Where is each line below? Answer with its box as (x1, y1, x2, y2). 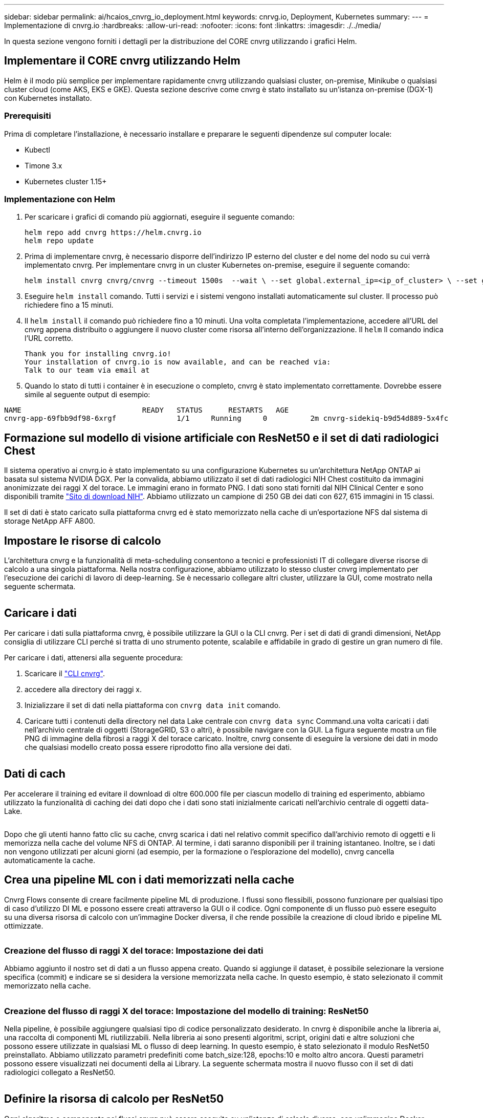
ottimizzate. (4, 921, 43, 930)
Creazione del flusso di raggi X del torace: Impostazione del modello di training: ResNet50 (4, 1005, 369, 1016)
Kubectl (25, 145, 50, 154)
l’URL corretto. (25, 334, 73, 343)
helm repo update (25, 236, 94, 245)
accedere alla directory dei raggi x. (25, 684, 142, 694)
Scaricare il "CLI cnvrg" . (25, 669, 105, 678)
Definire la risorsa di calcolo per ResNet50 (4, 1092, 224, 1106)
